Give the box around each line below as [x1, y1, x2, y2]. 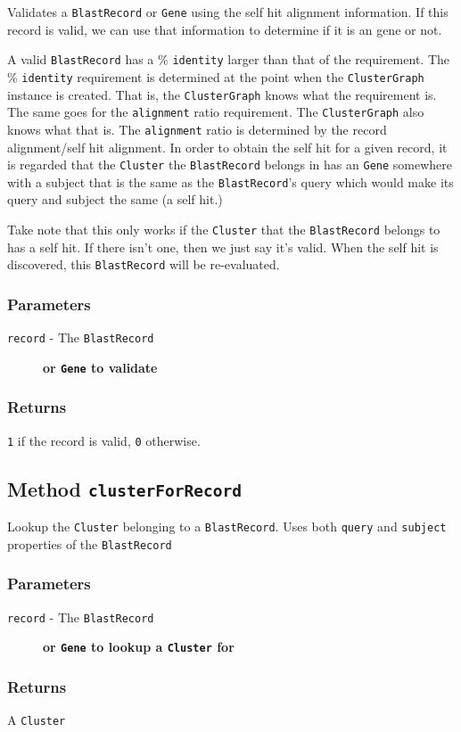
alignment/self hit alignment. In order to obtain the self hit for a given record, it [7, 137, 448, 156]
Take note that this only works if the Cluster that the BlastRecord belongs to [7, 220, 440, 239]
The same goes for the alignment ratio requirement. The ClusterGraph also [7, 103, 424, 121]
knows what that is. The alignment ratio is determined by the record [7, 119, 387, 138]
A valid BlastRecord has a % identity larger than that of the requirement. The [7, 50, 449, 69]
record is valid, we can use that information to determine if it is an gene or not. [7, 20, 442, 38]
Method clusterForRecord [7, 474, 242, 502]
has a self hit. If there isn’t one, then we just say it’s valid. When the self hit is [7, 237, 439, 256]
